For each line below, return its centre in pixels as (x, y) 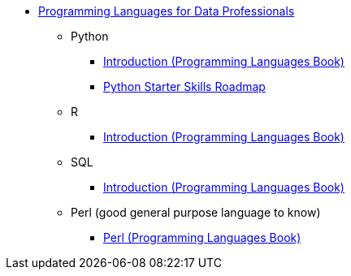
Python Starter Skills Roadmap (184, 86)
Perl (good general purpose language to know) (196, 212)
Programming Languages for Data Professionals (167, 11)
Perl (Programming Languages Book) (202, 237)
